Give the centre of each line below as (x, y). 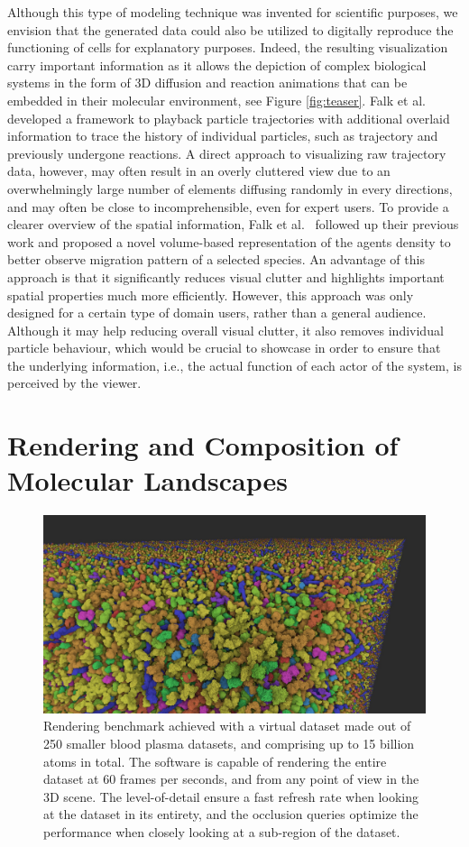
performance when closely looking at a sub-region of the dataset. (222, 831)
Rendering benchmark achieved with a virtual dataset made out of (227, 726)
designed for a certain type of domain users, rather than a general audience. (217, 313)
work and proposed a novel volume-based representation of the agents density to (229, 241)
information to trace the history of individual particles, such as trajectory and (223, 136)
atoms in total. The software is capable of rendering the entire (215, 761)
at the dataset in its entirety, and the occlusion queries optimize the (231, 814)
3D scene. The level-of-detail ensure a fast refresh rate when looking (231, 796)
